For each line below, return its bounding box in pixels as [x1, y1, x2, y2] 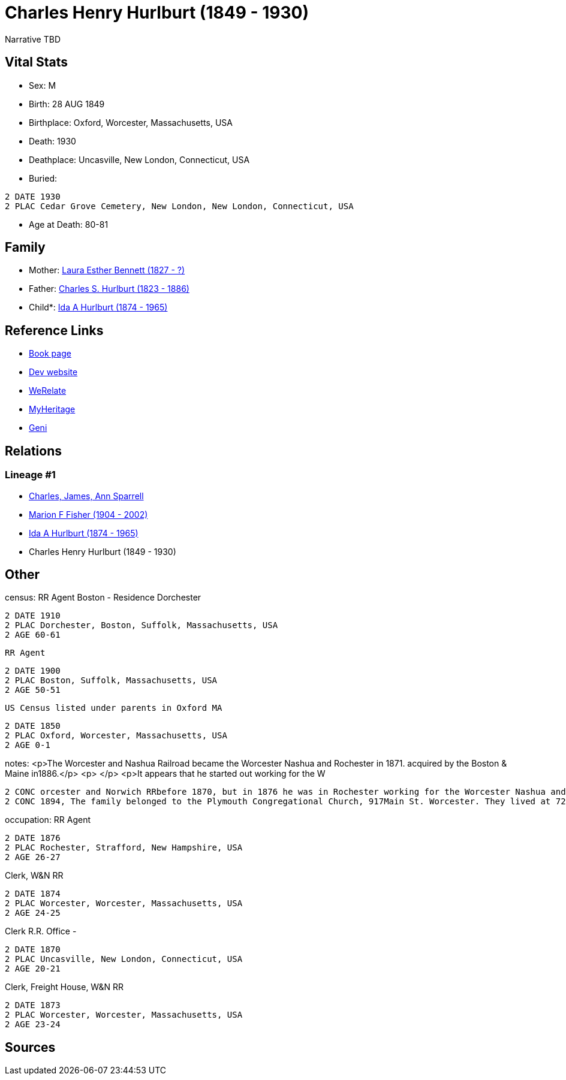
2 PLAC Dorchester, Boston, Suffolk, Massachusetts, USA [5, 620, 278, 630]
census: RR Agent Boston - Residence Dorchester [5, 592, 201, 603]
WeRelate [29, 385, 67, 396]
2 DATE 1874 [5, 889, 61, 899]
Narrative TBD [5, 34, 61, 44]
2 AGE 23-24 [5, 1019, 61, 1030]
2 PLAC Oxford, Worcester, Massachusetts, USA [5, 731, 227, 741]
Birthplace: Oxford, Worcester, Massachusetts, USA [29, 117, 233, 128]
